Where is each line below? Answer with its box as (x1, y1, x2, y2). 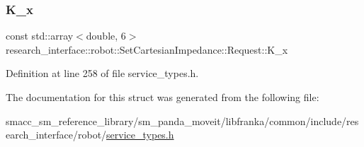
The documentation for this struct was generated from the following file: (6, 90, 319, 104)
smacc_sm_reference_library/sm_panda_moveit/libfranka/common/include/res (6, 113, 359, 128)
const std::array (6, 28, 74, 43)
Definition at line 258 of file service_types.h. (6, 66, 199, 81)
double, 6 (86, 28, 126, 43)
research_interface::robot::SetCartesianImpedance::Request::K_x (6, 42, 288, 57)
